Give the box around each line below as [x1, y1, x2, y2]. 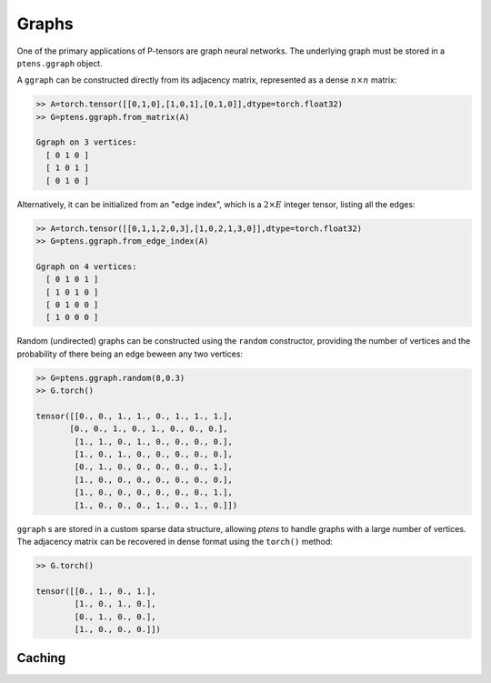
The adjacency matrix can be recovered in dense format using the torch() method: [16, 537, 334, 547]
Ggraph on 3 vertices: [35, 137, 137, 147]
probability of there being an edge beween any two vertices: [16, 348, 244, 359]
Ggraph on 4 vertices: [35, 261, 137, 272]
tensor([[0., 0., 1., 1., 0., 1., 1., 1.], [35, 410, 234, 421]
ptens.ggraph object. [16, 57, 104, 68]
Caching [16, 650, 66, 666]
